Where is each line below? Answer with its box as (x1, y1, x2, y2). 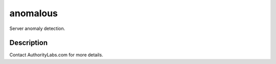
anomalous (9, 8, 58, 19)
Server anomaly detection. (9, 25, 65, 31)
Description (9, 39, 48, 47)
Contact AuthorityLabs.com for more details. (9, 52, 103, 58)
